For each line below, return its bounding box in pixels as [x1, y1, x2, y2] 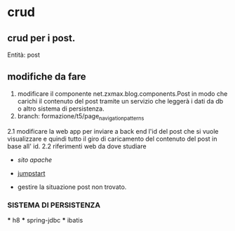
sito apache [17, 155, 53, 164]
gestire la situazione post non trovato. [17, 183, 127, 191]
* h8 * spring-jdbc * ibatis [7, 216, 83, 224]
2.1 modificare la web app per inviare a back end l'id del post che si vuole [7, 127, 219, 135]
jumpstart [17, 169, 46, 177]
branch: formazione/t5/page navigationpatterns [17, 111, 145, 122]
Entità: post [7, 50, 41, 59]
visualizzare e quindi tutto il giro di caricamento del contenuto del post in [7, 134, 217, 143]
